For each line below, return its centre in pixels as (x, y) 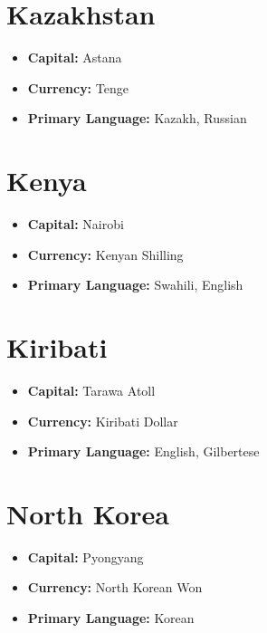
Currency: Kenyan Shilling (105, 254)
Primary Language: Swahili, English (135, 285)
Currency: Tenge (78, 87)
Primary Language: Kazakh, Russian (137, 118)
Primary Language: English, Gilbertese (143, 451)
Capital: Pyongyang (86, 556)
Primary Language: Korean (111, 618)
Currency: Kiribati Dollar (103, 421)
